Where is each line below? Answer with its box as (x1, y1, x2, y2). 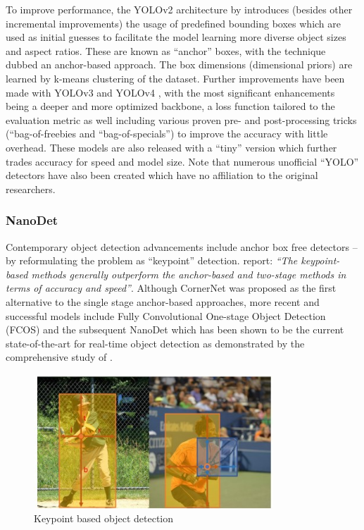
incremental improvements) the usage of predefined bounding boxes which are (6, 16, 341, 30)
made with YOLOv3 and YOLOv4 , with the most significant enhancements (6, 85, 335, 99)
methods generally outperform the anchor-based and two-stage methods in (31, 266, 346, 281)
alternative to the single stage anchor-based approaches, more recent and (6, 294, 320, 309)
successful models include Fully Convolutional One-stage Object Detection (6, 308, 326, 323)
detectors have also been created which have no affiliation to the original (6, 168, 318, 183)
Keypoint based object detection (34, 511, 174, 526)
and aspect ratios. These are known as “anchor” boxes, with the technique (6, 43, 326, 58)
